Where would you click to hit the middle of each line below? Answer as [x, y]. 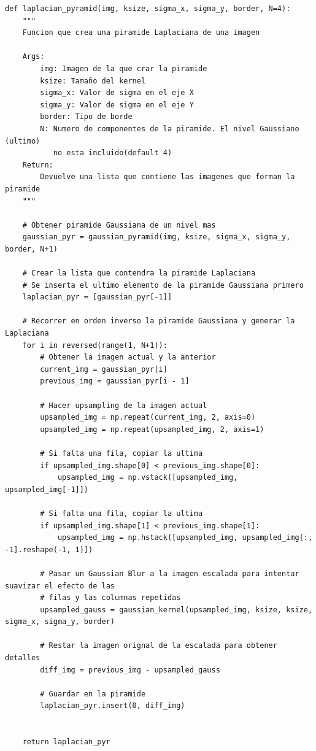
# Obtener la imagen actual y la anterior [128, 357]
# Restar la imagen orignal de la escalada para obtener [159, 646]
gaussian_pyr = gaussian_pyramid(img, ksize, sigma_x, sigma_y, [156, 237]
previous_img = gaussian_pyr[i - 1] [115, 381]
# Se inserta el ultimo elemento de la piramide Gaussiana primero [163, 285]
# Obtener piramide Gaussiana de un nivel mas [119, 225]
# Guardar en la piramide [93, 694]
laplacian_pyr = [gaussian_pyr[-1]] [97, 297]
